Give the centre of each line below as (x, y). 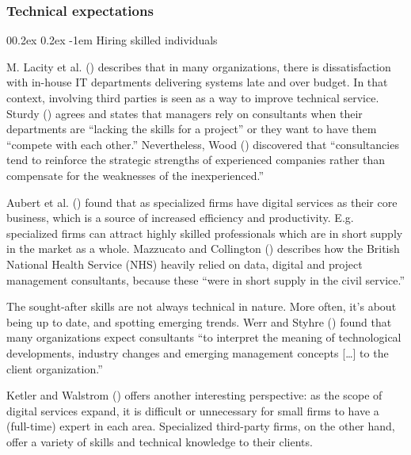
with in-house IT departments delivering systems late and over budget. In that (197, 82)
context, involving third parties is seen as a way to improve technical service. (193, 97)
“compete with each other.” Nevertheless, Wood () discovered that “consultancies (203, 144)
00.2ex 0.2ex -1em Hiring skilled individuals (112, 40)
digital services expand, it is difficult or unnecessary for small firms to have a (193, 410)
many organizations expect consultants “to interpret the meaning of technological (204, 337)
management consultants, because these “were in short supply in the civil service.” (206, 279)
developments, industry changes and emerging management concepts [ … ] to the (198, 352)
